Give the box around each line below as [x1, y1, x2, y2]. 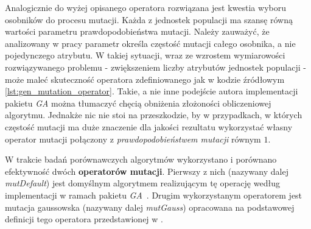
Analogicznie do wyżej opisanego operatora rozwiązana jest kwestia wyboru [5, 1, 286, 13]
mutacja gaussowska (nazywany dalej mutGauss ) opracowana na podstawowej [5, 200, 295, 213]
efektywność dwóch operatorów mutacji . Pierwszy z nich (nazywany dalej [5, 164, 288, 177]
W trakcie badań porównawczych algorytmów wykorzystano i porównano [5, 153, 277, 166]
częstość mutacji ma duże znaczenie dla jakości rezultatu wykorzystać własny [5, 120, 293, 133]
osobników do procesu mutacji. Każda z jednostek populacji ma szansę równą [5, 13, 293, 26]
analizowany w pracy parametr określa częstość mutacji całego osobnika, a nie [5, 37, 296, 49]
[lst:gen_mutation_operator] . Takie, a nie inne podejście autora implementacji [5, 85, 298, 97]
